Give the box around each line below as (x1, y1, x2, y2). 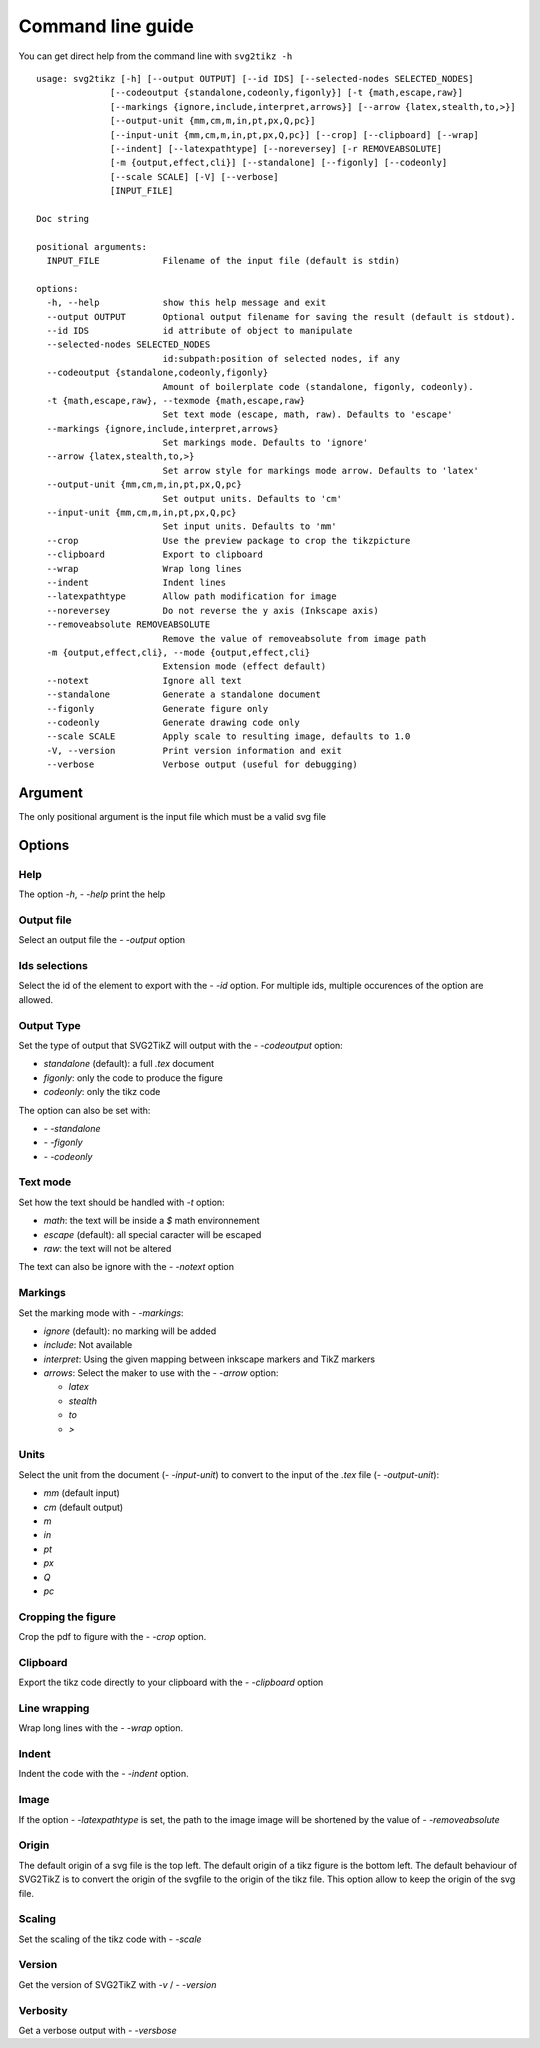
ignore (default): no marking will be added (43, 1325, 217, 1337)
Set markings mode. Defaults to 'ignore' (162, 437, 369, 449)
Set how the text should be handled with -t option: (18, 1196, 225, 1208)
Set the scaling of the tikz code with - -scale (18, 1933, 202, 1945)
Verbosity (18, 2003, 69, 2017)
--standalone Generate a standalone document (46, 689, 322, 700)
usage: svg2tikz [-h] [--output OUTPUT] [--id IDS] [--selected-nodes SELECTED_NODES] (36, 73, 474, 84)
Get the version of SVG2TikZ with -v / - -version (18, 1978, 217, 1990)
